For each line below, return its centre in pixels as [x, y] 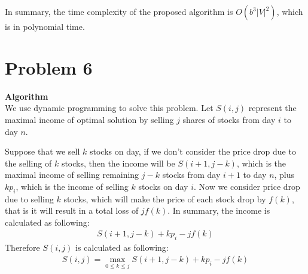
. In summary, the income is [219, 210]
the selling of [28, 163]
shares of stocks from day [229, 119]
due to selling [29, 198]
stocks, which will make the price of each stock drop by [165, 198]
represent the [272, 108]
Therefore [22, 247]
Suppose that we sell [42, 151]
